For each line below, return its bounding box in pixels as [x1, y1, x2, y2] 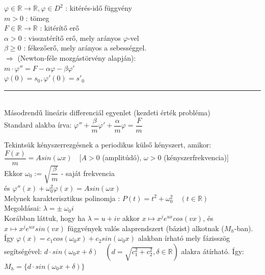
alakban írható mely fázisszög [138, 233, 230, 243]
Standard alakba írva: [4, 119, 72, 130]
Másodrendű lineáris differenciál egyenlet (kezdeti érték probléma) [4, 107, 210, 118]
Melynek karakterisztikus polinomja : [4, 192, 120, 203]
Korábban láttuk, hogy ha [4, 212, 86, 223]
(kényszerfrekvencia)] [164, 152, 229, 163]
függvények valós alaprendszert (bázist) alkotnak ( [67, 222, 224, 233]
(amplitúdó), [102, 152, 142, 163]
